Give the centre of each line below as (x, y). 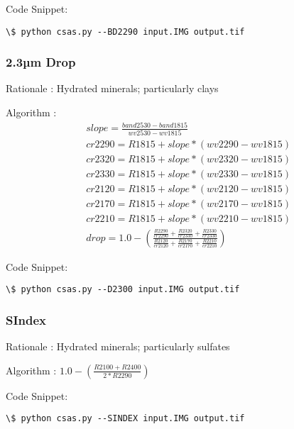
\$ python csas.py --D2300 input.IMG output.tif (123, 290)
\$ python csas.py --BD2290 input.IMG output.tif (125, 32)
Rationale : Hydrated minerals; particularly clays (112, 88)
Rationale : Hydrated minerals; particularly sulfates (118, 346)
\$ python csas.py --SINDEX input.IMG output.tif (125, 419)
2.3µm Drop (41, 62)
